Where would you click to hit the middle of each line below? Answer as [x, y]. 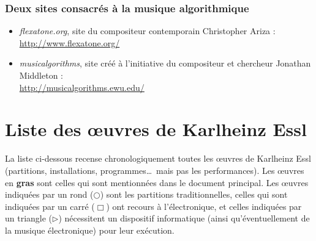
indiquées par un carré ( [50, 206]
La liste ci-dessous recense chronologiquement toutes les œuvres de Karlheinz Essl [158, 158]
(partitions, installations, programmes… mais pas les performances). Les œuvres [155, 170]
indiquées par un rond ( [49, 194]
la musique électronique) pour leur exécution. [90, 230]
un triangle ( [29, 218]
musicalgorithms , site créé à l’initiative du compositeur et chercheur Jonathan [165, 63]
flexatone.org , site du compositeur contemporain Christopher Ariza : [147, 31]
